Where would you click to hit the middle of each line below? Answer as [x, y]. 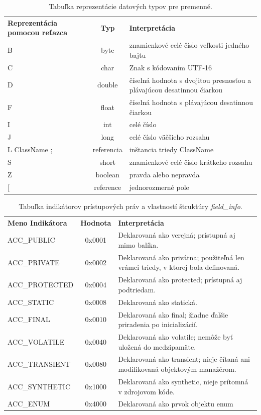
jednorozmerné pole [159, 187]
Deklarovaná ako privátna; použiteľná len [181, 257]
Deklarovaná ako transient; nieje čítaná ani [184, 359]
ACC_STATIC [31, 302]
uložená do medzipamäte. [157, 346]
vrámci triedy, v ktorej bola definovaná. [179, 267]
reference [108, 187]
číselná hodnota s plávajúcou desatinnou [191, 102]
